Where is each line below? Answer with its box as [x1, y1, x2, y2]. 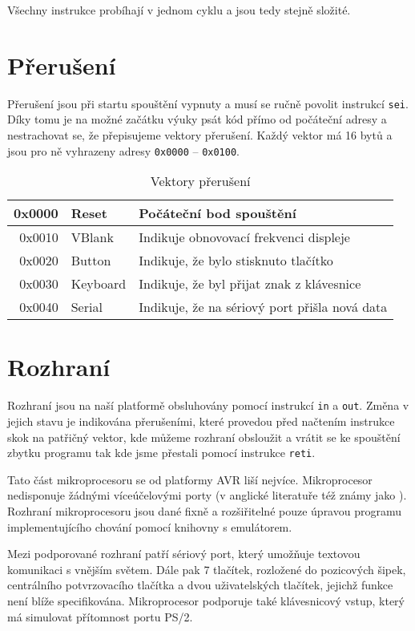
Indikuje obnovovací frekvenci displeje [139, 228, 350, 247]
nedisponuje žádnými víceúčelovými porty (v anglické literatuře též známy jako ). [7, 487, 407, 504]
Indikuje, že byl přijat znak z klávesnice [139, 274, 361, 293]
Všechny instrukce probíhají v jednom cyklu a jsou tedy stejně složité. [7, 2, 351, 18]
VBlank [71, 228, 114, 247]
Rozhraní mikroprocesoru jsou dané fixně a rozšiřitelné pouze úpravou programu [7, 503, 401, 520]
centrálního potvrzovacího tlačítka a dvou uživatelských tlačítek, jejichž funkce [7, 576, 393, 593]
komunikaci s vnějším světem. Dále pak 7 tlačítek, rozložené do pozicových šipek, [7, 560, 406, 577]
